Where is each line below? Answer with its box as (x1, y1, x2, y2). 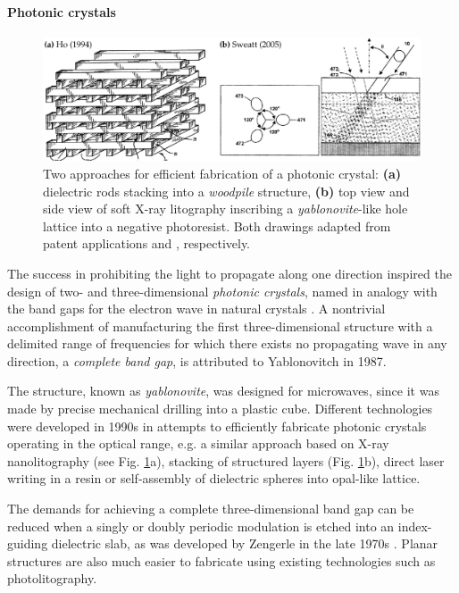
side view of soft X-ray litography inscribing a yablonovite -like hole (43, 199, 408, 218)
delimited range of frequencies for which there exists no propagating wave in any (7, 334, 447, 353)
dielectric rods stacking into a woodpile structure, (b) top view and (43, 181, 410, 200)
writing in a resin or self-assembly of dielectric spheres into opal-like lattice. (7, 469, 421, 488)
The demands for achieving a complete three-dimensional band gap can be (7, 499, 414, 518)
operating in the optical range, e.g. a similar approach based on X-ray (7, 434, 389, 453)
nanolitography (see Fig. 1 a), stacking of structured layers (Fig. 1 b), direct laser (7, 451, 445, 470)
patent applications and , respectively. (43, 234, 251, 253)
